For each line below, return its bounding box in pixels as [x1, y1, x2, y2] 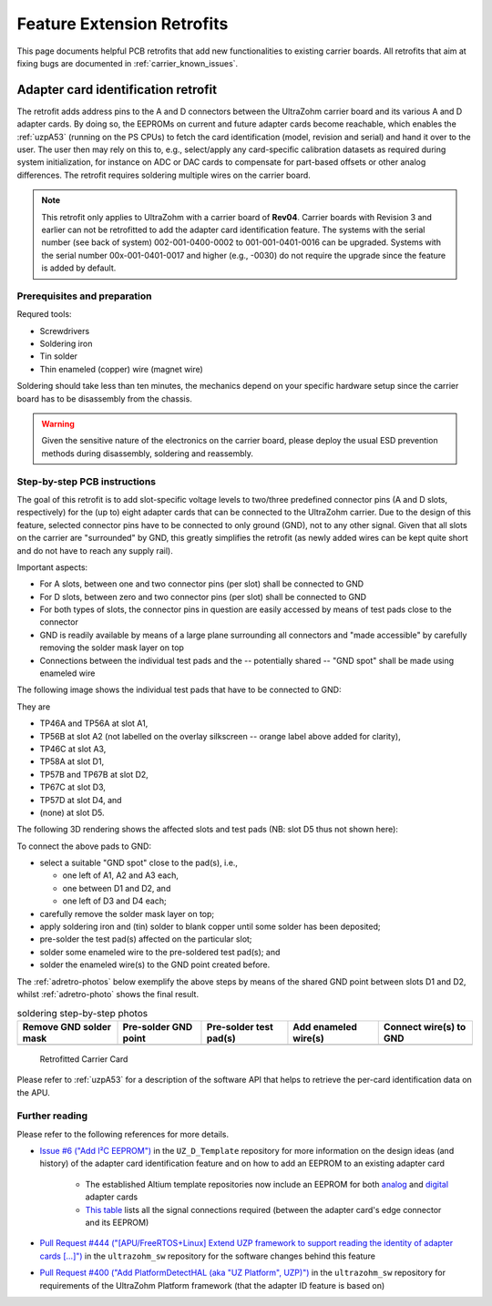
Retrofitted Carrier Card [39, 1053, 128, 1065]
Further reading [16, 1109, 88, 1122]
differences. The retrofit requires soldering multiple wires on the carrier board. [16, 169, 312, 180]
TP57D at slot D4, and [39, 794, 122, 805]
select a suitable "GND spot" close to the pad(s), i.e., [39, 857, 239, 869]
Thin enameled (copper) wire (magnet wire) [39, 363, 204, 374]
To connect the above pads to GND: [16, 841, 152, 852]
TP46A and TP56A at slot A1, [39, 718, 149, 729]
